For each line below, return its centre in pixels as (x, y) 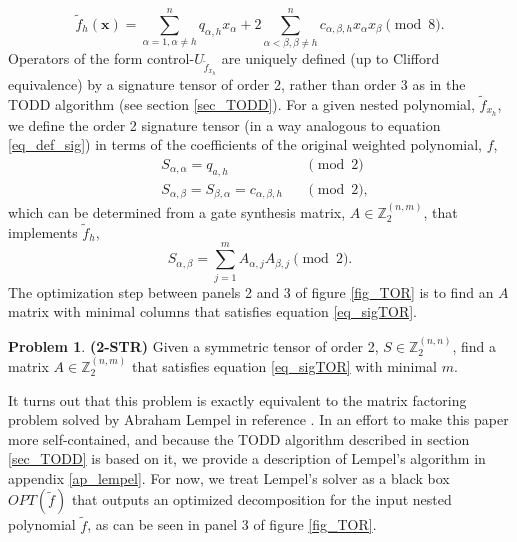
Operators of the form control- (101, 58)
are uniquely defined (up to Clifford (330, 58)
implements (43, 231)
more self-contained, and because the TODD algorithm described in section (239, 438)
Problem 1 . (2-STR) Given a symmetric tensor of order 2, (193, 345)
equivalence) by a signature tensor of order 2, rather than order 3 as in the (237, 84)
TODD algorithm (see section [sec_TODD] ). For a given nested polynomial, (241, 103)
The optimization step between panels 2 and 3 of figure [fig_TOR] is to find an (251, 291)
